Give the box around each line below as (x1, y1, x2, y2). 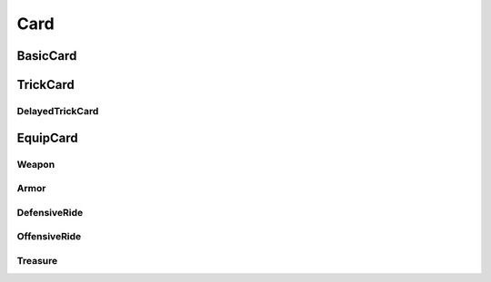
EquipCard (16, 130, 78, 145)
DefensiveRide (16, 206, 84, 219)
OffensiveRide (16, 230, 82, 243)
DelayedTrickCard (16, 104, 99, 117)
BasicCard (16, 48, 77, 63)
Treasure (16, 254, 58, 267)
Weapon (16, 158, 55, 170)
